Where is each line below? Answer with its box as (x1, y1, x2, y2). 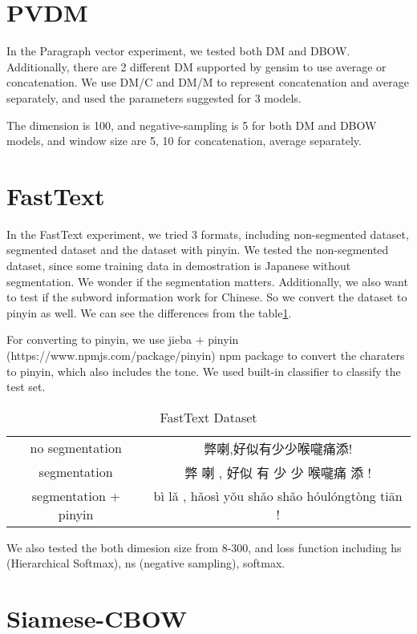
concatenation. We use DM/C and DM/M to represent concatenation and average (6, 74, 409, 91)
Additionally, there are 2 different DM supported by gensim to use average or (6, 58, 387, 75)
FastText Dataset (160, 407, 257, 426)
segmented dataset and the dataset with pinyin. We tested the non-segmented (6, 241, 389, 258)
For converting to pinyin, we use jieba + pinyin (6, 331, 239, 348)
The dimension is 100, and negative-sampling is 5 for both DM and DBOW (6, 116, 377, 133)
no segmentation (30, 438, 122, 458)
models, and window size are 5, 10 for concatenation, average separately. (6, 132, 362, 149)
